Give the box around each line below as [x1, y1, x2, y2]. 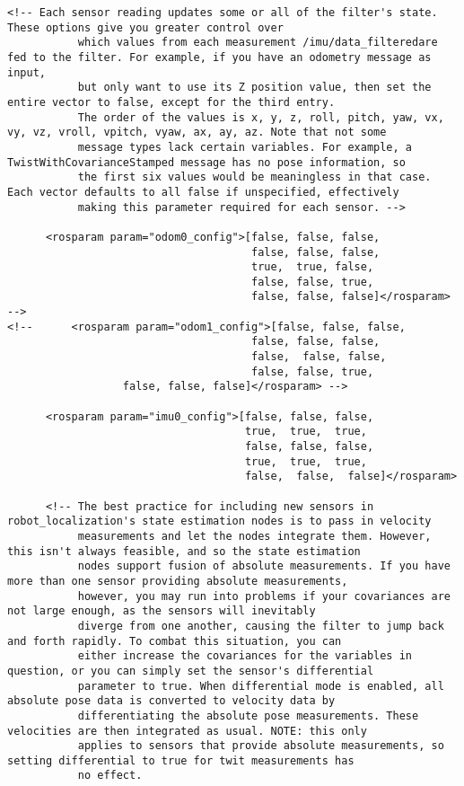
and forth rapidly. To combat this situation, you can [7, 634, 342, 648]
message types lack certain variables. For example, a [77, 140, 413, 154]
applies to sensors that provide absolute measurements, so [77, 739, 444, 753]
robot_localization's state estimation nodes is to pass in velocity [7, 515, 432, 528]
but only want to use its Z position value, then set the [77, 81, 432, 94]
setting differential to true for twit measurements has [7, 754, 355, 767]
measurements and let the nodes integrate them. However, [77, 529, 432, 543]
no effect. [77, 769, 143, 782]
